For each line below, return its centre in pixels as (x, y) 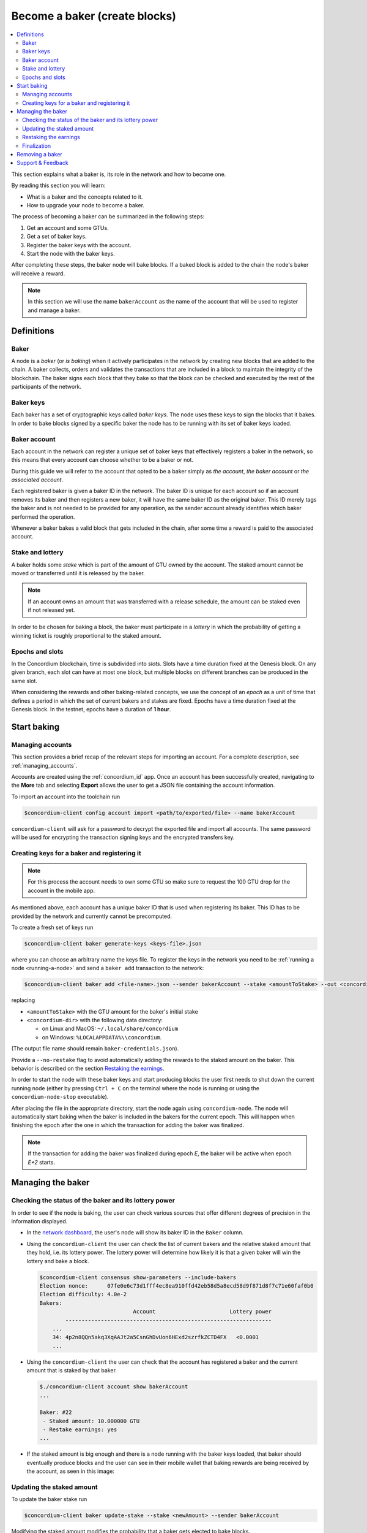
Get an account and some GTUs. (68, 227)
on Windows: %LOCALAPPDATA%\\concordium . (102, 1037)
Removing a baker (39, 155)
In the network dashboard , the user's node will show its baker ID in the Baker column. (135, 1233)
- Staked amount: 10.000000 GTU (91, 1421)
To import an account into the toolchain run (66, 797)
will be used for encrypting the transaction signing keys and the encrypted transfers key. (123, 838)
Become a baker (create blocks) (94, 16)
